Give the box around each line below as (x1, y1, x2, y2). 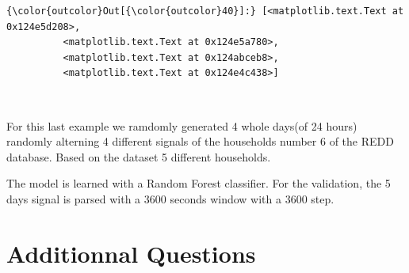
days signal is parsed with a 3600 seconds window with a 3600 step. (6, 190, 334, 207)
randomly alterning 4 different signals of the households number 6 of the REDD (6, 133, 394, 150)
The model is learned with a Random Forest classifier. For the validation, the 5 (6, 175, 391, 191)
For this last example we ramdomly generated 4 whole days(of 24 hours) (6, 117, 357, 134)
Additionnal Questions (6, 237, 256, 269)
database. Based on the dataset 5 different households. (6, 148, 271, 165)
